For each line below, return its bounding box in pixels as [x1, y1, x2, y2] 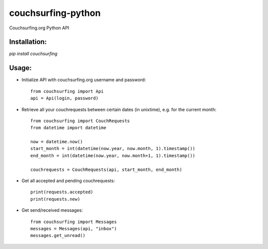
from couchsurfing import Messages [30, 219, 117, 225]
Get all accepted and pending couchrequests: [21, 178, 115, 184]
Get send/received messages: [21, 207, 83, 213]
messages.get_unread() [30, 233, 86, 239]
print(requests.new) [30, 196, 80, 202]
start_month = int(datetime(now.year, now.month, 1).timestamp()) [30, 146, 196, 152]
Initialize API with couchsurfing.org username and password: [21, 77, 146, 83]
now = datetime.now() [30, 139, 83, 145]
